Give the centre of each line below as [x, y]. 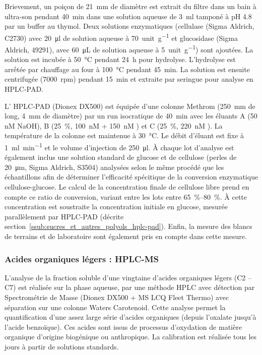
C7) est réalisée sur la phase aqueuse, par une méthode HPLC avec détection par [130, 287]
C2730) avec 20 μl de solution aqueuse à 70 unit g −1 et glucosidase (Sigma [121, 37]
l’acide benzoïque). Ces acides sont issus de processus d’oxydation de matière [123, 327]
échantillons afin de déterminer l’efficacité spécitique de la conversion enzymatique [132, 177]
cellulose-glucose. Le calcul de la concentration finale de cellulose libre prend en [127, 187]
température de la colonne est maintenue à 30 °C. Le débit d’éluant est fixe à [124, 135]
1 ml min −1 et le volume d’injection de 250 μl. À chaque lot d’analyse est [119, 146]
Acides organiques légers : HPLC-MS [82, 258]
